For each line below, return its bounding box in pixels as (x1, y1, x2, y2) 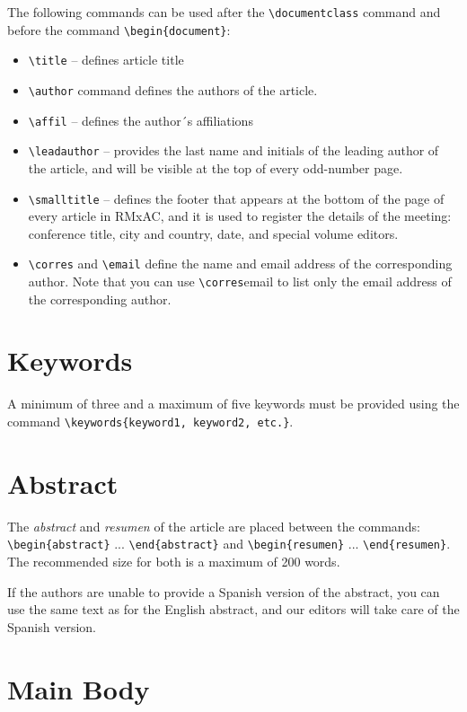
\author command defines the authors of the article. (28, 80, 318, 99)
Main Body (7, 670, 150, 707)
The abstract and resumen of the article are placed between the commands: (7, 516, 420, 535)
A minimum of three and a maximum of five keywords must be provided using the (7, 394, 460, 413)
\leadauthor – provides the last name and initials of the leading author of (28, 141, 439, 160)
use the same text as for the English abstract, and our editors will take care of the (7, 600, 460, 619)
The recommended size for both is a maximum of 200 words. (7, 552, 340, 571)
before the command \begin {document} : (7, 20, 231, 39)
